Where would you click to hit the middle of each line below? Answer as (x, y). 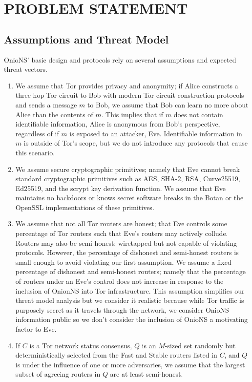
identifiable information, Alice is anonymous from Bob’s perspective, (118, 124)
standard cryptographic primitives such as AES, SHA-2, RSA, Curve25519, (128, 179)
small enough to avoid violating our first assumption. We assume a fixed (123, 262)
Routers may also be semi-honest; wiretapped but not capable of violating (126, 243)
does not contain (198, 114)
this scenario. (35, 152)
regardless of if (37, 133)
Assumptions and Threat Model (86, 39)
